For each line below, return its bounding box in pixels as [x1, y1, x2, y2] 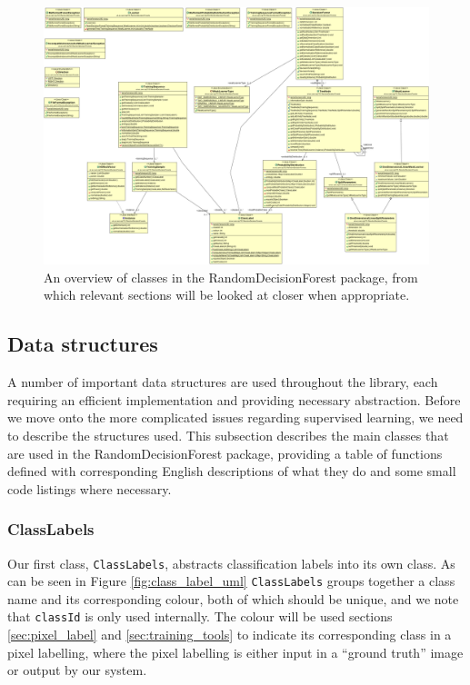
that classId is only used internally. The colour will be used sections [7, 607, 393, 626]
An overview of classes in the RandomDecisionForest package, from [44, 267, 418, 286]
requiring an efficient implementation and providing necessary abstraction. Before [7, 390, 461, 409]
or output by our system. [7, 660, 147, 680]
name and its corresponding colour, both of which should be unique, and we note [7, 589, 459, 608]
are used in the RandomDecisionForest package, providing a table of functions [7, 443, 443, 462]
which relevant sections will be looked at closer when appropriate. [44, 285, 410, 304]
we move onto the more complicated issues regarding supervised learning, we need [7, 408, 464, 427]
